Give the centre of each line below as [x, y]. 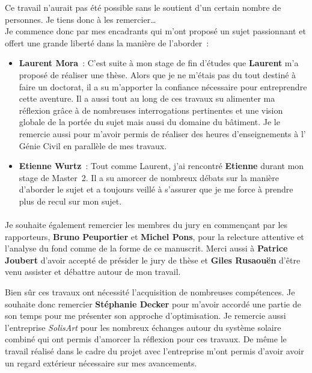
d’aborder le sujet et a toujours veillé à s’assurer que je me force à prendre [156, 189]
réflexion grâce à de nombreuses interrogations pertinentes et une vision [151, 110]
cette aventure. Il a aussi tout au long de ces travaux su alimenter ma [147, 98]
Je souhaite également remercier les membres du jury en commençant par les [146, 225]
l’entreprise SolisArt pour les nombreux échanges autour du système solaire [143, 327]
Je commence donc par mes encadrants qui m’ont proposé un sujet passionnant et [155, 31]
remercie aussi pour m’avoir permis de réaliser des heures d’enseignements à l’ [162, 133]
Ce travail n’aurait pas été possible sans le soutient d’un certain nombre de [143, 7]
